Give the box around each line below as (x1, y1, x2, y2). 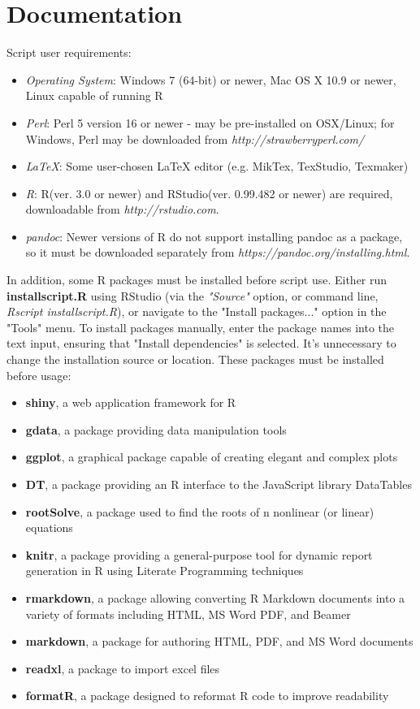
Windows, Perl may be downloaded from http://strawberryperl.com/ (25, 130, 365, 147)
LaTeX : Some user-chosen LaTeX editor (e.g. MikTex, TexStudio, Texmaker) (25, 158, 409, 175)
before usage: (6, 366, 71, 383)
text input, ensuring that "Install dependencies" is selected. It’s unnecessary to (6, 335, 396, 352)
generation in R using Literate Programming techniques (25, 562, 304, 579)
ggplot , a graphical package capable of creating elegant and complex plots (25, 448, 398, 465)
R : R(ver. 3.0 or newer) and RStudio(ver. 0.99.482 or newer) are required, (25, 184, 393, 201)
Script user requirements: (6, 44, 132, 61)
